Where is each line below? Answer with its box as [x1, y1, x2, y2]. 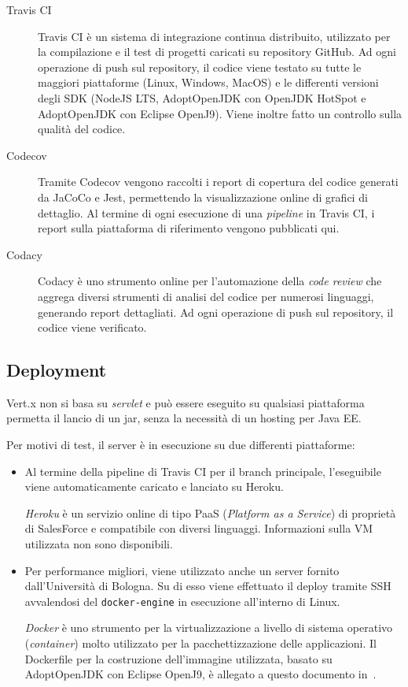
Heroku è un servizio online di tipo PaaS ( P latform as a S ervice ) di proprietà [24, 504, 396, 521]
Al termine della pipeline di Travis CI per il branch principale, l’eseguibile [24, 462, 381, 479]
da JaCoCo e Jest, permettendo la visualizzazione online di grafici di [38, 188, 368, 205]
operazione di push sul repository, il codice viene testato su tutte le [38, 58, 362, 75]
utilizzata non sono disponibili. [24, 536, 173, 552]
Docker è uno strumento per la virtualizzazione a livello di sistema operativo [24, 619, 393, 636]
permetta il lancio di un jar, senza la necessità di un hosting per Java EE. [6, 410, 362, 426]
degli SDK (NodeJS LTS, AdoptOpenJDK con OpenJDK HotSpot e [38, 89, 366, 106]
